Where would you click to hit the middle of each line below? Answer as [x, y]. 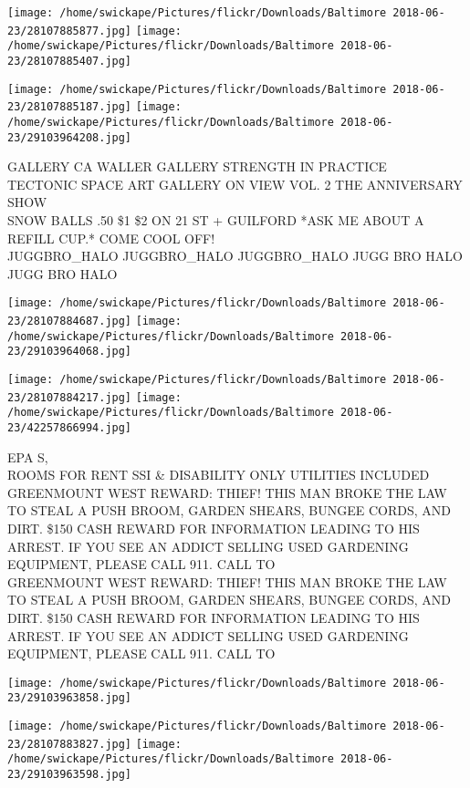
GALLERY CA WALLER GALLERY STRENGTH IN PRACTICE [197, 166]
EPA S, [28, 456]
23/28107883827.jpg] [70, 744]
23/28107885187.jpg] [70, 107]
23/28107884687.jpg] [70, 321]
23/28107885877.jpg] [70, 31]
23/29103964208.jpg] [70, 137]
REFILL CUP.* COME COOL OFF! [111, 238]
